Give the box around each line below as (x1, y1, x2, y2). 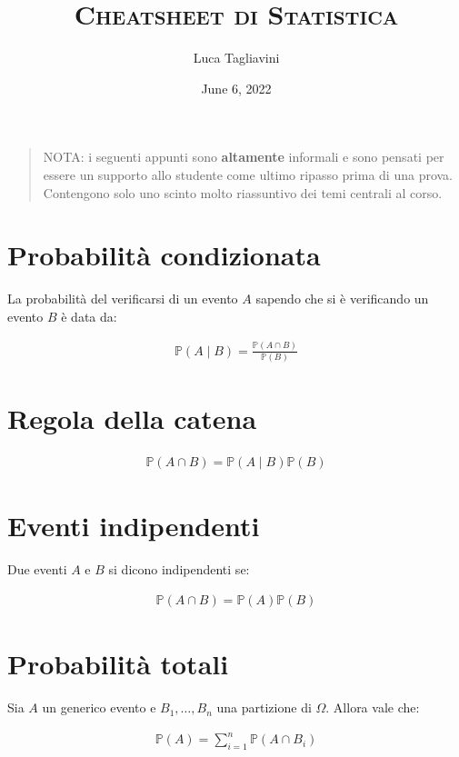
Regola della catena (7, 400, 257, 437)
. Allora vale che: (325, 698, 420, 717)
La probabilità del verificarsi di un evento (7, 289, 238, 308)
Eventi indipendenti (7, 507, 260, 544)
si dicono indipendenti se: (108, 560, 250, 579)
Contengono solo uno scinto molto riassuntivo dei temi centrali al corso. (43, 183, 443, 202)
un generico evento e (42, 698, 156, 717)
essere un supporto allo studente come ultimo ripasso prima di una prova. (43, 164, 454, 184)
